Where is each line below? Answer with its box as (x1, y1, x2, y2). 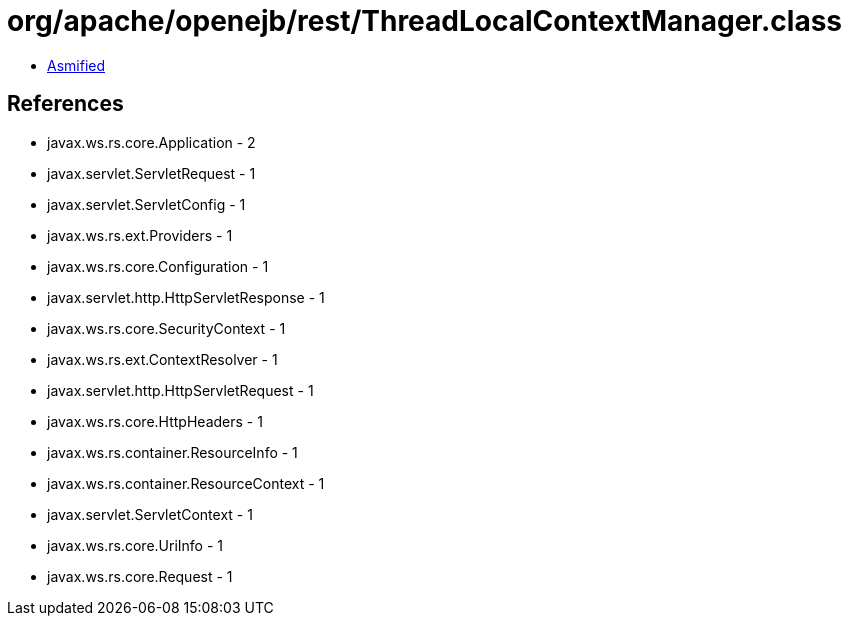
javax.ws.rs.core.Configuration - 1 (47, 257, 269, 275)
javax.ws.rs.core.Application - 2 (47, 133, 256, 151)
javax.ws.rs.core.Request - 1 (47, 567, 233, 585)
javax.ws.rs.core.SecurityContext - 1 (47, 319, 286, 337)
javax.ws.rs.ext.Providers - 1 (47, 226, 233, 244)
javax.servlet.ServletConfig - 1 (47, 195, 246, 213)
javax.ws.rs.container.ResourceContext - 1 (47, 474, 325, 492)
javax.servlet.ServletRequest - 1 (47, 164, 256, 182)
